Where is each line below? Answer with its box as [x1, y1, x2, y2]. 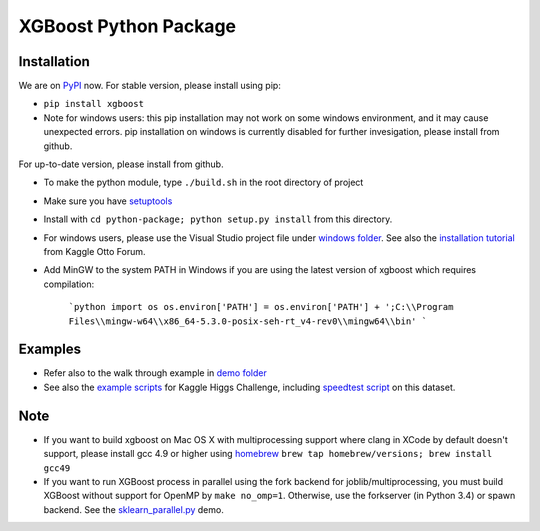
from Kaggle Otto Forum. [43, 245, 146, 257]
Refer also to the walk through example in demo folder [43, 367, 267, 379]
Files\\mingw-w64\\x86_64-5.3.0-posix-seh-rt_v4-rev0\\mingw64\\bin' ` [68, 315, 428, 327]
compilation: [43, 278, 95, 290]
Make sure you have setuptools [43, 195, 173, 207]
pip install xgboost [43, 98, 145, 110]
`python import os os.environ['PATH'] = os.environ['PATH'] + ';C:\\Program [68, 301, 454, 313]
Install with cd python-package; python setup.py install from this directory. [43, 213, 393, 225]
